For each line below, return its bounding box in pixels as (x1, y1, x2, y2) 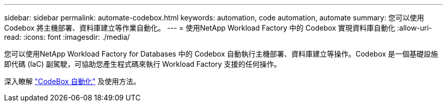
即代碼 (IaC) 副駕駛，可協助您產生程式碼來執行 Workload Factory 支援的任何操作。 (4, 60, 281, 68)
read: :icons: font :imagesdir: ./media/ (4, 33, 130, 41)
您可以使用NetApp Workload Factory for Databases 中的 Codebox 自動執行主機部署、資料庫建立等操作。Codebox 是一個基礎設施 (4, 49, 438, 58)
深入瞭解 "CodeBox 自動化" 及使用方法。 (4, 77, 141, 86)
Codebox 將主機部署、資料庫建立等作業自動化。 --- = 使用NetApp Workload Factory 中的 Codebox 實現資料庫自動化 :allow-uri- (4, 23, 432, 32)
